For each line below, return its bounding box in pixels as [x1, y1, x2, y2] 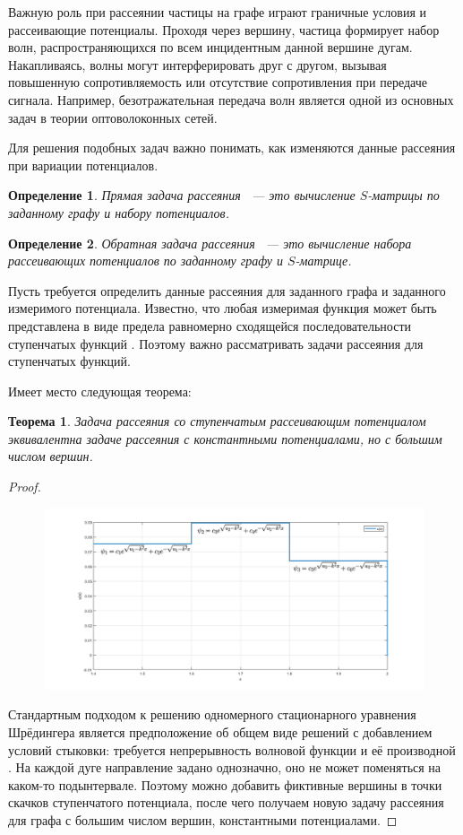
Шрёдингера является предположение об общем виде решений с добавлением [8, 722, 433, 741]
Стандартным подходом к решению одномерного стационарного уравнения [8, 705, 416, 724]
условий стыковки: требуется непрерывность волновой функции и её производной [8, 740, 456, 759]
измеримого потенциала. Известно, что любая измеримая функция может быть [8, 299, 437, 317]
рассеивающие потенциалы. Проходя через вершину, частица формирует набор [8, 20, 440, 39]
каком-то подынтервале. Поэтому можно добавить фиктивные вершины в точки [8, 775, 442, 794]
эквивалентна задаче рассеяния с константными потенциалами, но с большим [8, 429, 442, 448]
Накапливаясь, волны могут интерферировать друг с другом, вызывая [8, 55, 387, 74]
